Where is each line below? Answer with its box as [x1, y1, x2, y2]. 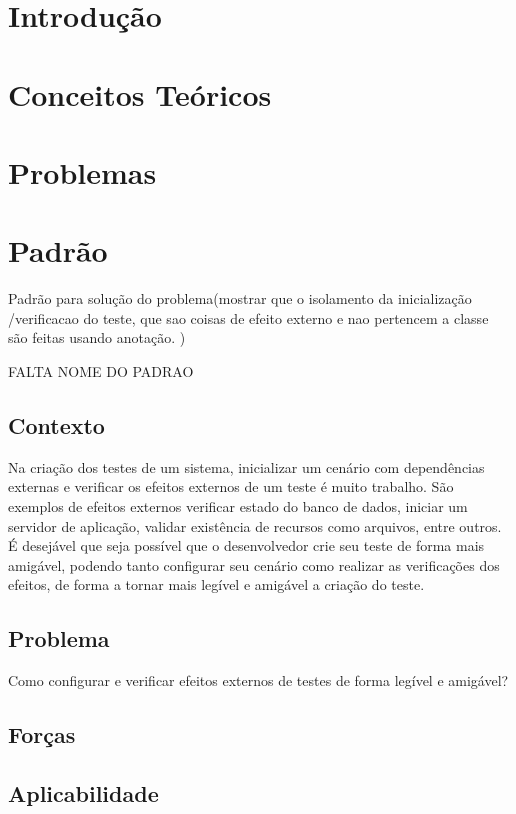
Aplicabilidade [8, 777, 159, 808]
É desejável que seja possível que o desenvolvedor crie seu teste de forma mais [8, 535, 485, 556]
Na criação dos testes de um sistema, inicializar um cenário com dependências [8, 456, 485, 477]
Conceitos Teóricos [8, 73, 272, 114]
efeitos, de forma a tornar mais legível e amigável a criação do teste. [8, 574, 425, 595]
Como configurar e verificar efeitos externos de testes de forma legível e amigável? [8, 670, 509, 691]
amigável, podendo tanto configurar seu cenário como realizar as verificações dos [8, 554, 500, 575]
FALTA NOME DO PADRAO [8, 361, 194, 382]
